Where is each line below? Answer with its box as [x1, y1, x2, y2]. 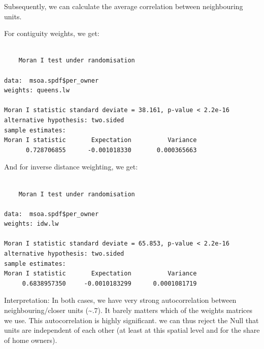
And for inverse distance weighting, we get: [4, 161, 138, 172]
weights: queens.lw [4, 87, 70, 94]
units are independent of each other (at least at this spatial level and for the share [4, 325, 260, 335]
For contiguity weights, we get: [4, 28, 100, 39]
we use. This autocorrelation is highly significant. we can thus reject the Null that [4, 315, 259, 325]
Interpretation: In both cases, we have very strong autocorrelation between [4, 295, 237, 305]
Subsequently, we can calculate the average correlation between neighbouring [4, 1, 243, 11]
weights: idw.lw [4, 220, 59, 228]
